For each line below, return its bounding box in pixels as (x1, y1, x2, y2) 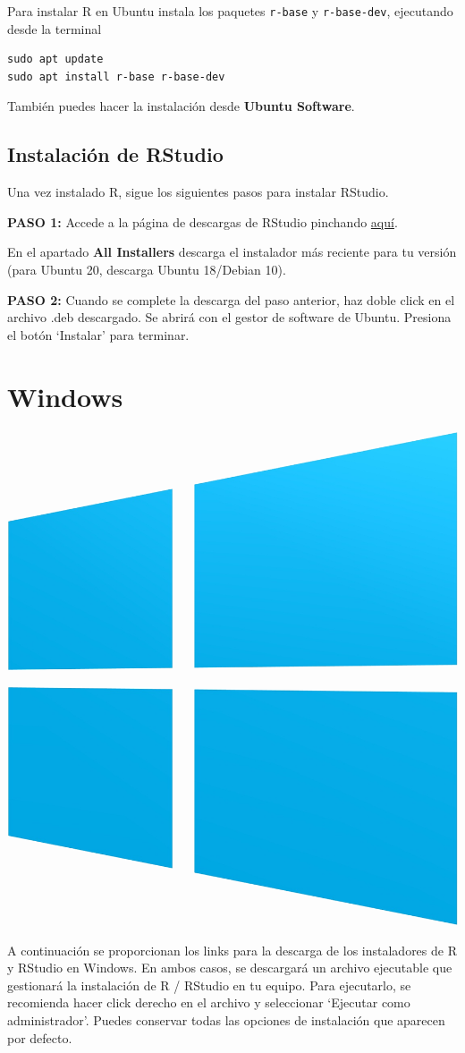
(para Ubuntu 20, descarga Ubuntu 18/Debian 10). (7, 260, 286, 279)
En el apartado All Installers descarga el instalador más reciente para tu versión (7, 242, 457, 261)
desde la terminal (7, 19, 102, 38)
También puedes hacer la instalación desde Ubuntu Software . (7, 97, 355, 115)
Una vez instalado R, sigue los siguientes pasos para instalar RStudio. (7, 183, 389, 201)
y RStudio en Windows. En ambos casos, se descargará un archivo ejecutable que (7, 958, 452, 977)
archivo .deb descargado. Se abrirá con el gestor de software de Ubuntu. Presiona (7, 308, 452, 327)
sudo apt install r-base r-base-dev (7, 70, 225, 83)
